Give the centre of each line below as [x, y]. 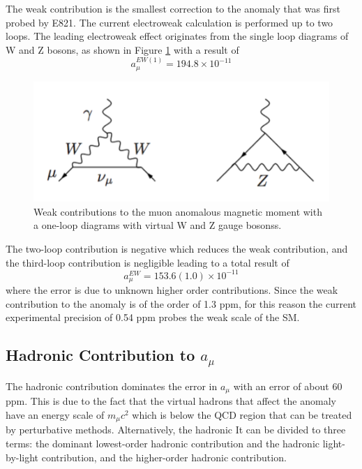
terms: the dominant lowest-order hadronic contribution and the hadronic [163, 444]
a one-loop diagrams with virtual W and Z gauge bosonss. [158, 225]
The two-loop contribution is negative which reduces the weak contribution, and [177, 249]
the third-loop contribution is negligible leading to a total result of [148, 262]
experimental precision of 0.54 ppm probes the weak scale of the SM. [153, 317]
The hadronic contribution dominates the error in [112, 386]
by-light [22, 457]
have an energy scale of [55, 415]
